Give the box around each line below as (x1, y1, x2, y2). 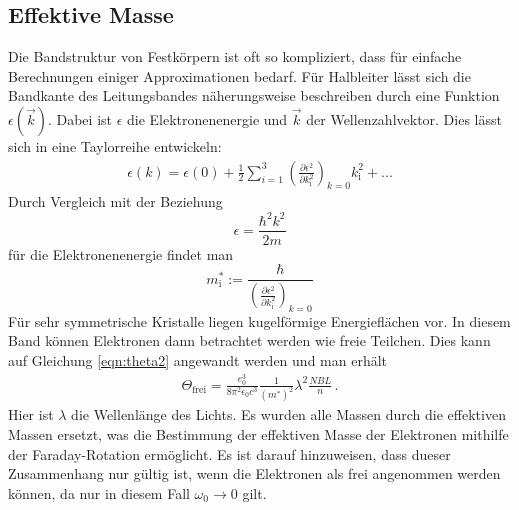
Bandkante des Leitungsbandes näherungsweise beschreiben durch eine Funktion (8, 85, 500, 106)
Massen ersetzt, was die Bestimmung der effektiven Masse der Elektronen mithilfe (8, 424, 509, 445)
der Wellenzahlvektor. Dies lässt (306, 108, 502, 129)
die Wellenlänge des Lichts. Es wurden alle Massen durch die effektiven (71, 404, 506, 425)
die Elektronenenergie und (127, 108, 288, 129)
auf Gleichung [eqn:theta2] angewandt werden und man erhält (8, 350, 388, 371)
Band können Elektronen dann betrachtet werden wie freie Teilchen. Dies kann (8, 330, 491, 351)
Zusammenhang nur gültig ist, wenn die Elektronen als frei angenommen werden (8, 463, 501, 484)
